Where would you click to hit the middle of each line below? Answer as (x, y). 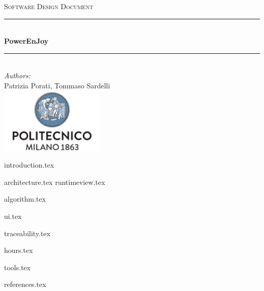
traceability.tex (27, 233)
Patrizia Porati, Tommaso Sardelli (57, 85)
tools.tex (18, 267)
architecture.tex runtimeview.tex (55, 182)
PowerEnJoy (26, 41)
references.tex (25, 284)
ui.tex (13, 216)
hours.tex (19, 250)
